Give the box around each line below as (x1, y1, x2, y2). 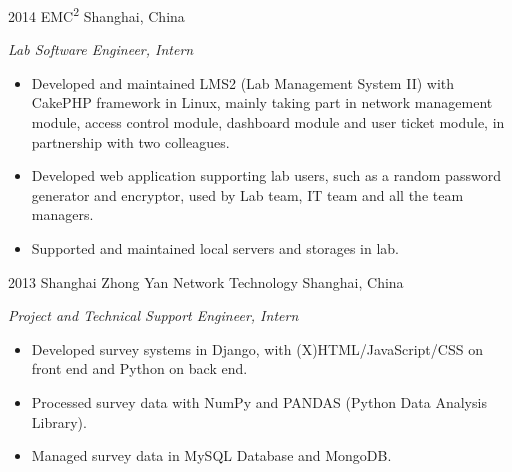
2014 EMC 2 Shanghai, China (8, 3, 185, 26)
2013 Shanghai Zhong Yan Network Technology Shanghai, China (8, 271, 404, 292)
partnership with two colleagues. (31, 131, 230, 152)
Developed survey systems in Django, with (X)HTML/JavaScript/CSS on (31, 338, 483, 359)
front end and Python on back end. (31, 358, 248, 379)
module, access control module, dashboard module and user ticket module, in (31, 112, 505, 133)
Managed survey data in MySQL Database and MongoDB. (31, 445, 392, 466)
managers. (31, 204, 94, 225)
